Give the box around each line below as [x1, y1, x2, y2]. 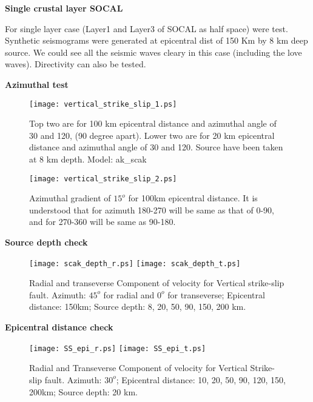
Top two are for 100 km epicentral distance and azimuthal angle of [29, 117, 277, 130]
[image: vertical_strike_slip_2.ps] [29, 174, 177, 183]
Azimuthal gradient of [29, 192, 111, 204]
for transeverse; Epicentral [167, 288, 265, 301]
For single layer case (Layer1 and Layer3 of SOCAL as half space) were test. [5, 22, 288, 35]
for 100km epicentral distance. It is [128, 192, 258, 204]
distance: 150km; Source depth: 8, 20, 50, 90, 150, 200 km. [29, 300, 246, 313]
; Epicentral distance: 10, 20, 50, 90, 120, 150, [116, 373, 286, 386]
